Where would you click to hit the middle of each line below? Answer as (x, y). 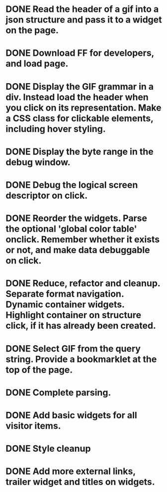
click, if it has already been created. (81, 326)
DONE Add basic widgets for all (71, 415)
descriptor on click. (47, 195)
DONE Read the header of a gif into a (82, 9)
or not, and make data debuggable (78, 250)
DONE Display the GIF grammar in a (80, 86)
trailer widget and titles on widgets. (81, 482)
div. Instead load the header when (77, 97)
